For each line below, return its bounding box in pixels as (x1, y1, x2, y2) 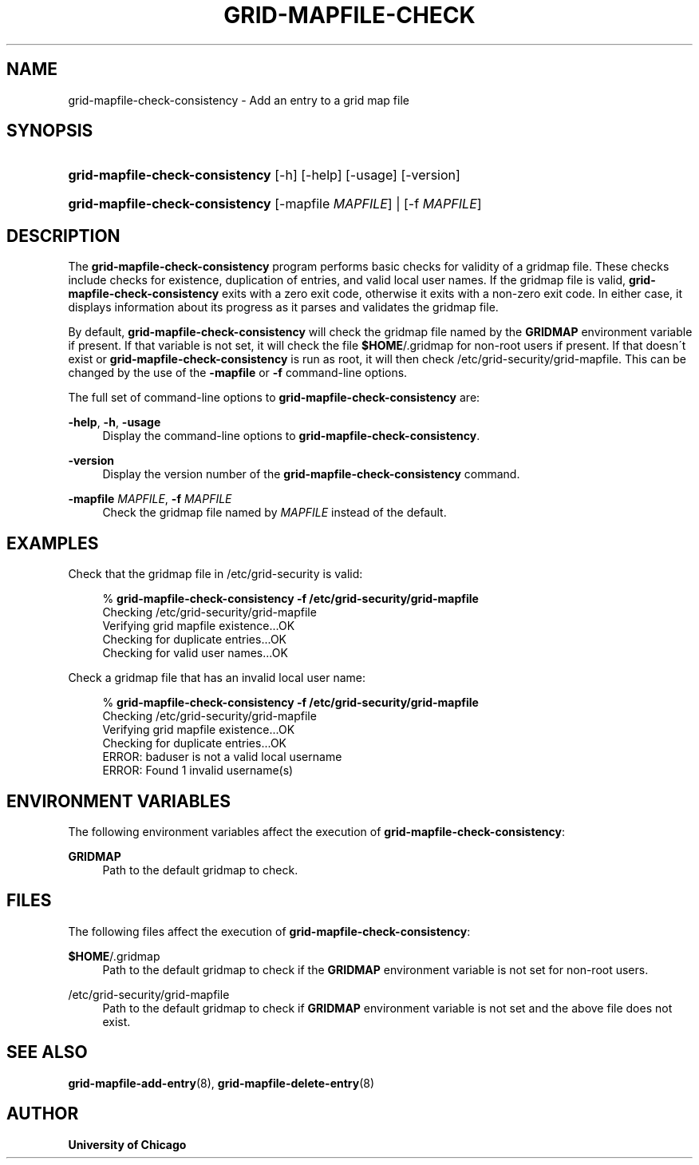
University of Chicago (68, 1137, 187, 1151)
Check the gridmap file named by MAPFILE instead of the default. (102, 505, 447, 520)
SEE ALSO (6, 1042, 88, 1063)
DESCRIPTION (6, 225, 120, 246)
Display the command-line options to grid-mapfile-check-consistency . (102, 429, 480, 443)
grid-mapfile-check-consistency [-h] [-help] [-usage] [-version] (68, 167, 460, 184)
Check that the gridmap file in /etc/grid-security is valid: (68, 567, 363, 581)
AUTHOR (6, 1104, 79, 1124)
